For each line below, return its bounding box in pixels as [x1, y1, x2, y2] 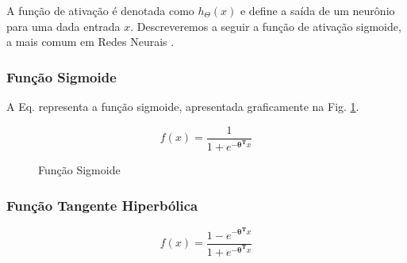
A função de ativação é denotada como [6, 2, 194, 18]
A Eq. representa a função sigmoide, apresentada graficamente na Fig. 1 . [6, 98, 359, 114]
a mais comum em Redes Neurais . [6, 33, 175, 50]
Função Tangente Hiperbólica [6, 195, 198, 215]
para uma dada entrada [6, 17, 121, 34]
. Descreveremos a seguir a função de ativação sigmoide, [130, 17, 401, 34]
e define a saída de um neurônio [240, 2, 395, 18]
